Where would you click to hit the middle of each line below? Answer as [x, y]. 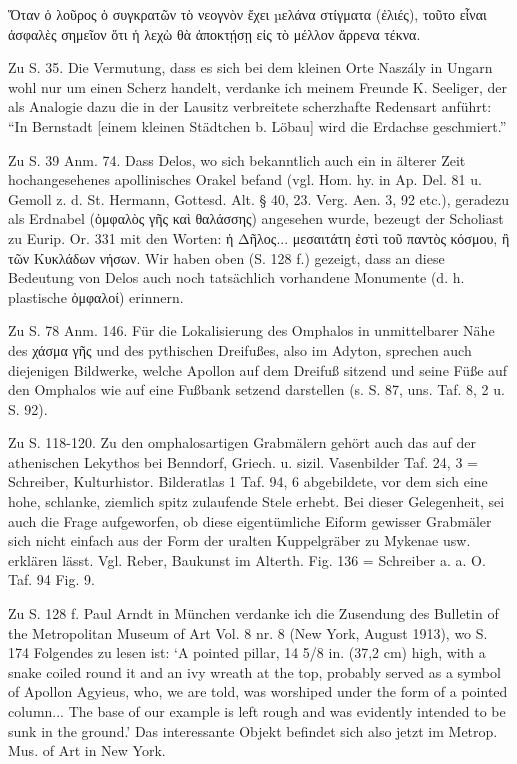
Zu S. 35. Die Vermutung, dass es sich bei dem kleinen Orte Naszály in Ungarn [250, 67]
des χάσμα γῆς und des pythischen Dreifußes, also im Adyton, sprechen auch [240, 349]
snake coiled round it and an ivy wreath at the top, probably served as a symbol [254, 671]
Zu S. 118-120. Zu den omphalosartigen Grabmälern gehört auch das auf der [242, 442]
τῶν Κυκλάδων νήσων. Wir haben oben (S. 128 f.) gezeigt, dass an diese [226, 257]
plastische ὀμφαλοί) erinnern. [96, 296]
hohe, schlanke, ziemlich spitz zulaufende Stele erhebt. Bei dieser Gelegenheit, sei [256, 501]
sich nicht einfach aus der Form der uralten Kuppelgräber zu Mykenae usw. [239, 540]
